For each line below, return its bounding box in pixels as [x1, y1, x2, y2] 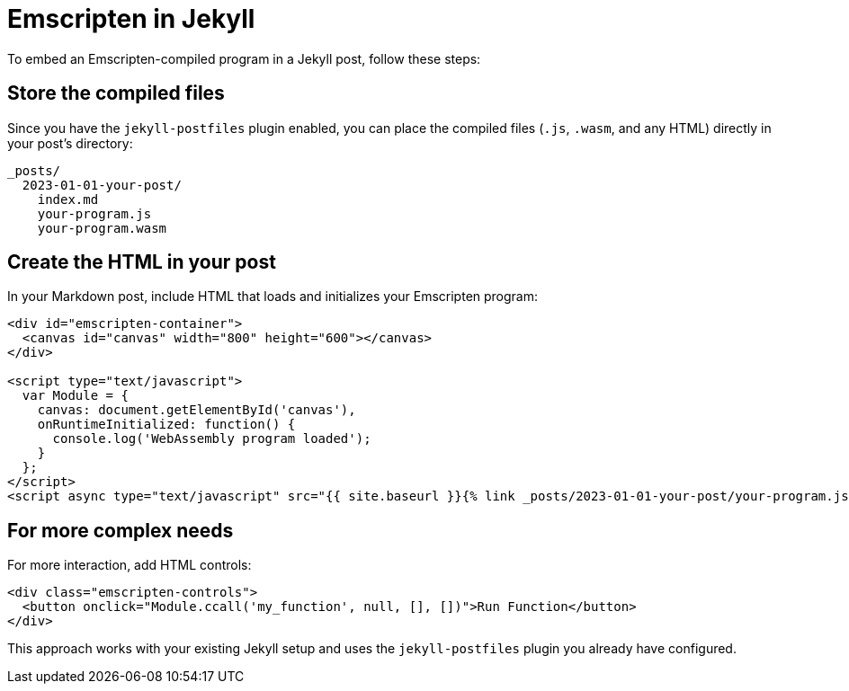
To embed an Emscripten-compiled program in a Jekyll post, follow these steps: [7, 50, 481, 66]
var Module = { [22, 388, 129, 403]
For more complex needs [7, 518, 234, 542]
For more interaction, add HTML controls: [7, 557, 252, 573]
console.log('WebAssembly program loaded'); [52, 431, 371, 447]
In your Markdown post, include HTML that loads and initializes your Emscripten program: [7, 288, 539, 305]
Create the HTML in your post [7, 251, 276, 274]
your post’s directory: [7, 135, 133, 151]
